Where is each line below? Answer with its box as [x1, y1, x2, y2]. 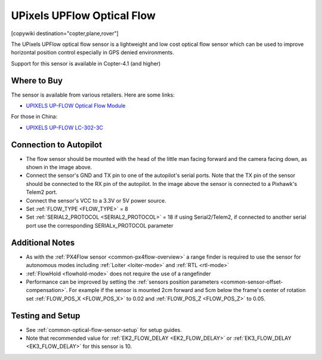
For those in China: [11, 113, 58, 120]
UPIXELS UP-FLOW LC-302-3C [26, 124, 104, 131]
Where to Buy [11, 75, 63, 86]
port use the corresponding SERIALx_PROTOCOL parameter [26, 222, 174, 229]
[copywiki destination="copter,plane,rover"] [11, 30, 119, 37]
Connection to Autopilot [11, 139, 103, 150]
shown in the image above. [26, 164, 92, 171]
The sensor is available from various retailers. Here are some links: [11, 91, 175, 98]
